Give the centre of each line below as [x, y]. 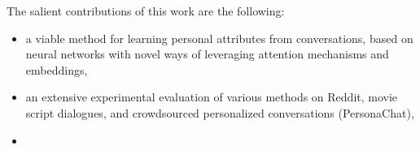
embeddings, [57, 69]
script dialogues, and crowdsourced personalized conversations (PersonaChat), [220, 112]
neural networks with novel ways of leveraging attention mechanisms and [207, 54]
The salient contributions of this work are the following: [146, 11]
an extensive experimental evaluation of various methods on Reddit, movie [212, 97]
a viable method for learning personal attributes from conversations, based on [219, 38]
